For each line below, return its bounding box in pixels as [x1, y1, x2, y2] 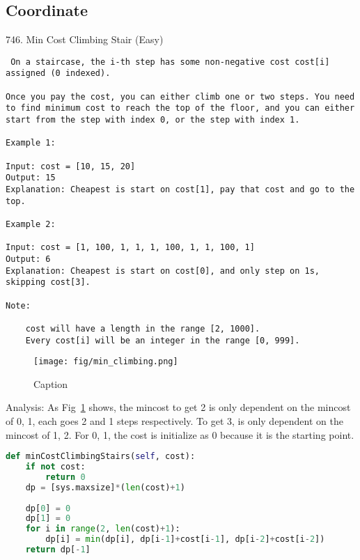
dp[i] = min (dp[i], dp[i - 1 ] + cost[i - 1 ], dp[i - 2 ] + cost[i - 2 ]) [45, 534, 325, 545]
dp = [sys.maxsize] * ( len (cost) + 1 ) [25, 482, 185, 492]
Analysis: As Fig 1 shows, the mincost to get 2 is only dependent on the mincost [6, 400, 351, 414]
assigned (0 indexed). [6, 68, 111, 79]
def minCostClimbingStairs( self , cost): [6, 451, 196, 462]
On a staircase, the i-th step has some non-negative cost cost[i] [10, 56, 330, 67]
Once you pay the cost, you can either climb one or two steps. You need [6, 91, 355, 102]
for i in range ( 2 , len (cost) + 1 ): [25, 524, 180, 534]
